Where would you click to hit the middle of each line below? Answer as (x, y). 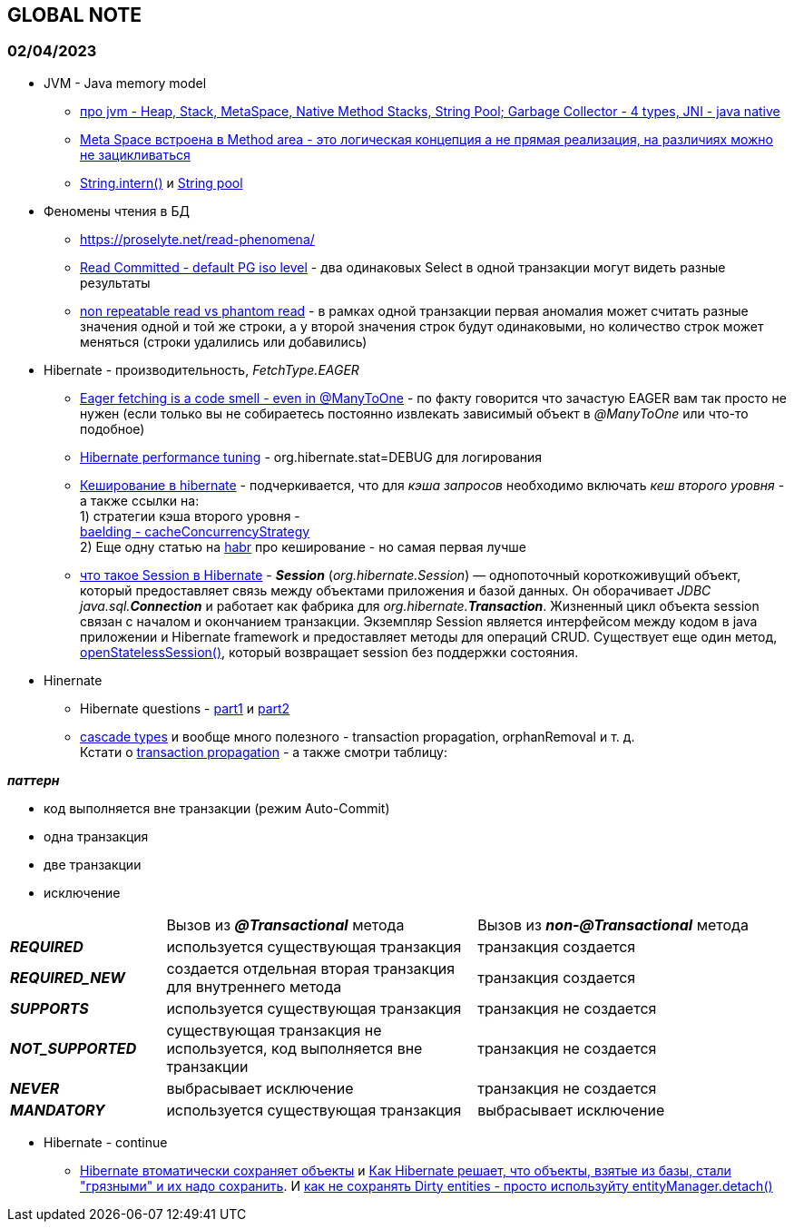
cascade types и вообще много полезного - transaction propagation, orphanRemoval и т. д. (358, 736)
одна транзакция (96, 836)
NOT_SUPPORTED (74, 1048)
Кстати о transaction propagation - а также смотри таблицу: (264, 752)
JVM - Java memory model (125, 83)
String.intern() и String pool (162, 182)
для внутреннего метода (254, 986)
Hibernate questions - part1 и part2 (185, 708)
